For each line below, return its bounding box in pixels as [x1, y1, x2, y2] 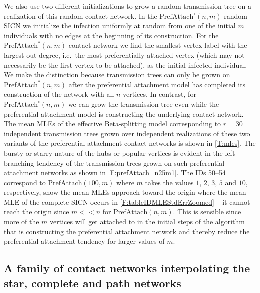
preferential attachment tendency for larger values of [4, 236, 165, 246]
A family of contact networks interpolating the [4, 260, 250, 276]
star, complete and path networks [4, 275, 181, 290]
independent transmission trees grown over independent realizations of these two [4, 128, 250, 138]
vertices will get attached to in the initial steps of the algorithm [50, 216, 245, 227]
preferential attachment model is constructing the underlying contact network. [4, 108, 244, 119]
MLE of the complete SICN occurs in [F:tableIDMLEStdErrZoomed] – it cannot [4, 196, 250, 207]
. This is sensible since [173, 206, 241, 217]
